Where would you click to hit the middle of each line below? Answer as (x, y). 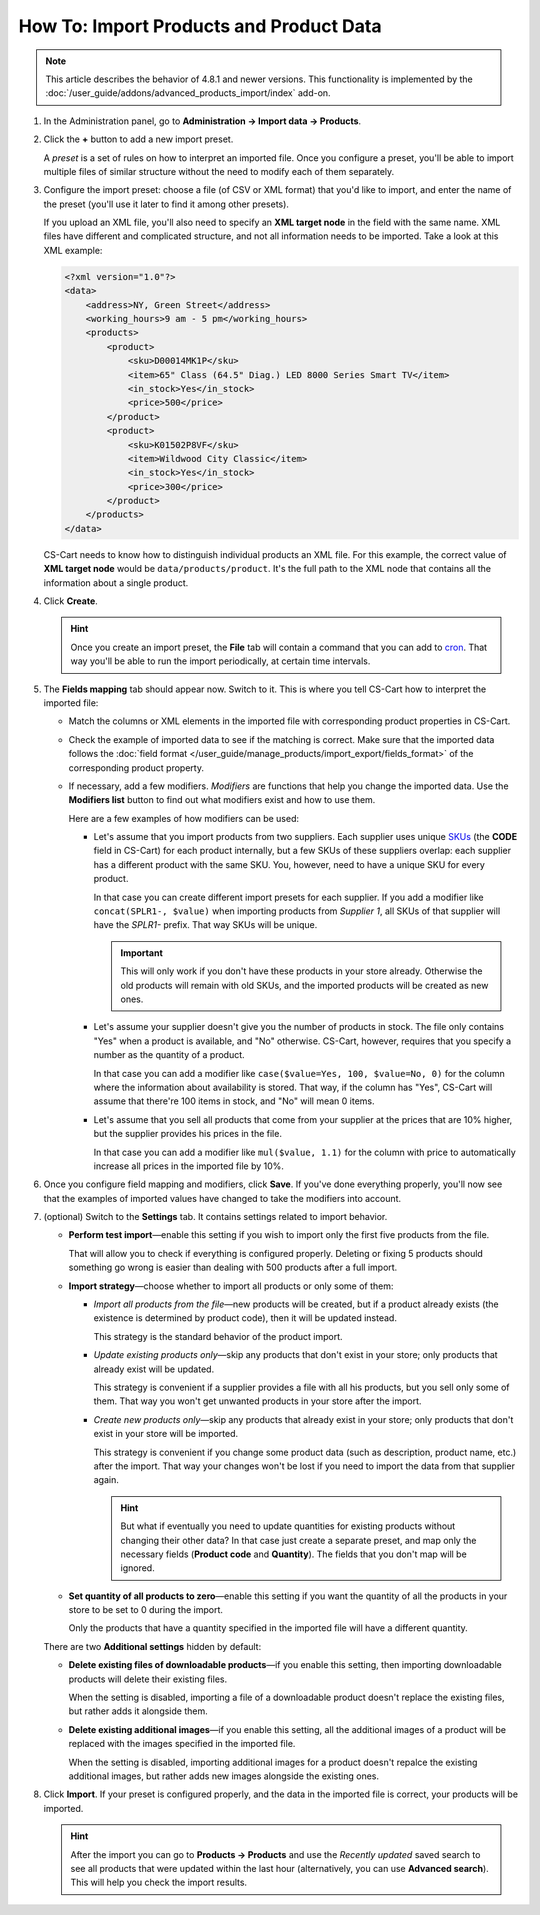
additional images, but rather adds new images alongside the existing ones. (224, 1776)
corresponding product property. (136, 767)
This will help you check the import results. (159, 1882)
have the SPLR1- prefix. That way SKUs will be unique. (205, 925)
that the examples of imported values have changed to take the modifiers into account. (222, 1198)
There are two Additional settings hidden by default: (152, 1646)
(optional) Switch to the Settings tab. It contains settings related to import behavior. (215, 1217)
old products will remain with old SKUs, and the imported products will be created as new (304, 985)
